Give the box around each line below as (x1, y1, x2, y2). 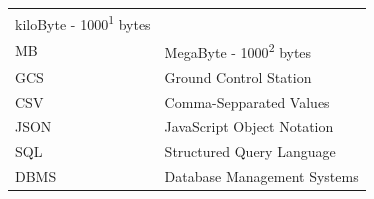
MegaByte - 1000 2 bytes (164, 39, 312, 62)
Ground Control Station (164, 66, 312, 87)
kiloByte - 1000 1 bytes (15, 10, 151, 34)
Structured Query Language (164, 141, 336, 162)
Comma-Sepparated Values (164, 91, 330, 112)
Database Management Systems (164, 166, 359, 187)
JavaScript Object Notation (164, 116, 334, 137)
